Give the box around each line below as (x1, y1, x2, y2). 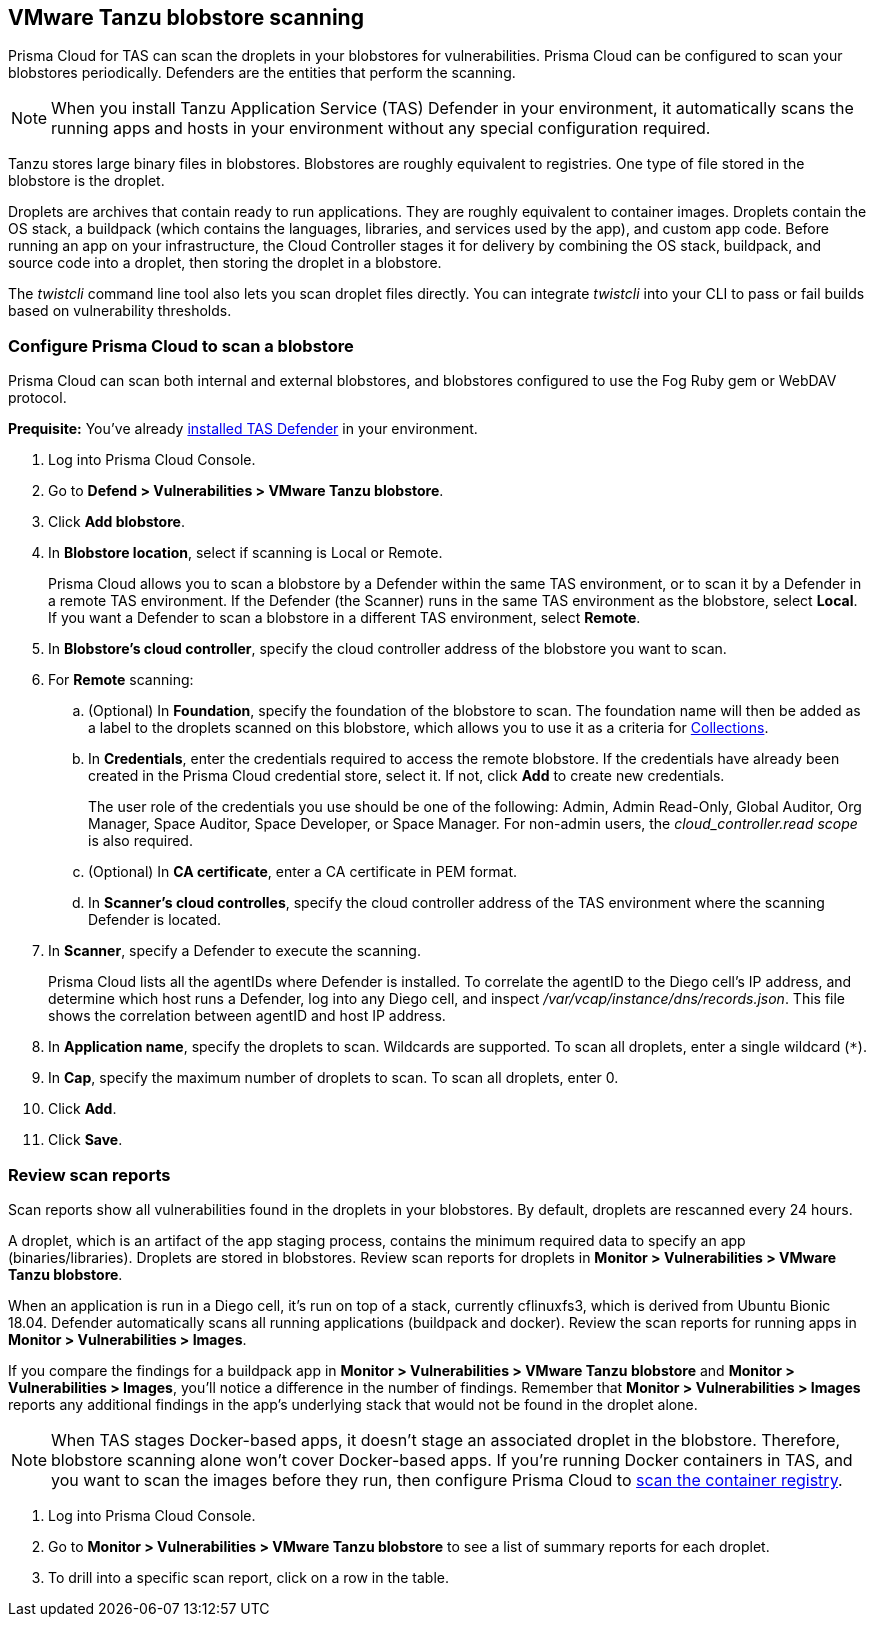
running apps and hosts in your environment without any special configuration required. (51, 118, 711, 139)
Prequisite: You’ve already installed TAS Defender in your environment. (8, 420, 478, 438)
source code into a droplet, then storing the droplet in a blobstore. (8, 254, 442, 272)
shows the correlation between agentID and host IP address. (48, 1007, 446, 1025)
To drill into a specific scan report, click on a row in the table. (48, 1568, 450, 1586)
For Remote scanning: (48, 671, 194, 689)
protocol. (8, 389, 67, 407)
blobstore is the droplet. (8, 172, 165, 190)
